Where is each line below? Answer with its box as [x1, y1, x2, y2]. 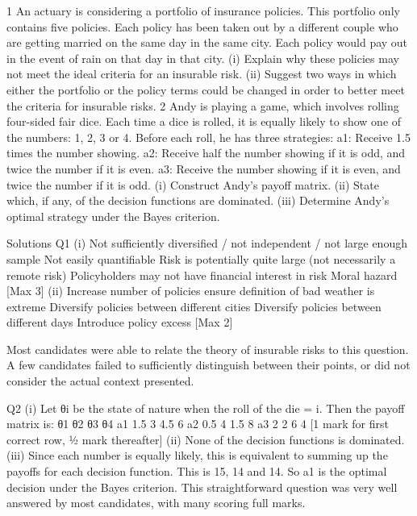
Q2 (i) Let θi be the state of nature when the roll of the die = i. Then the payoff [6, 399, 405, 416]
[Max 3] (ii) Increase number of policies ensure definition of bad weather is [6, 282, 375, 299]
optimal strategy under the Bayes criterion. [6, 207, 220, 224]
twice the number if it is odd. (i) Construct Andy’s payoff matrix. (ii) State [6, 176, 379, 193]
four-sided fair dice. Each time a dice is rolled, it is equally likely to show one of [6, 113, 402, 130]
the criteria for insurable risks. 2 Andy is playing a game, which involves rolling [6, 97, 399, 114]
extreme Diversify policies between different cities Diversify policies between [6, 298, 382, 314]
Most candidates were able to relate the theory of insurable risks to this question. [6, 340, 409, 357]
